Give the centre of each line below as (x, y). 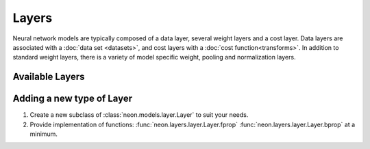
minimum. (44, 134)
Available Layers (49, 77)
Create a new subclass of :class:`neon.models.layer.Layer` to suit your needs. (139, 115)
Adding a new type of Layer (73, 99)
